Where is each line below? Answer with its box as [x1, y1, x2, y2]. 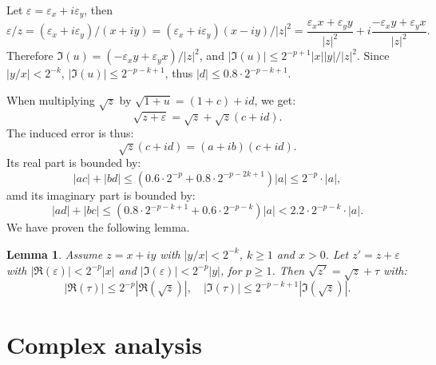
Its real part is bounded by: [6, 154, 141, 171]
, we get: [254, 91, 296, 108]
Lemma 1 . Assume [6, 245, 103, 262]
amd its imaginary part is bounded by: [6, 186, 196, 203]
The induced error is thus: [6, 125, 134, 141]
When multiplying [6, 91, 95, 108]
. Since [357, 47, 390, 64]
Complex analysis [6, 327, 202, 360]
